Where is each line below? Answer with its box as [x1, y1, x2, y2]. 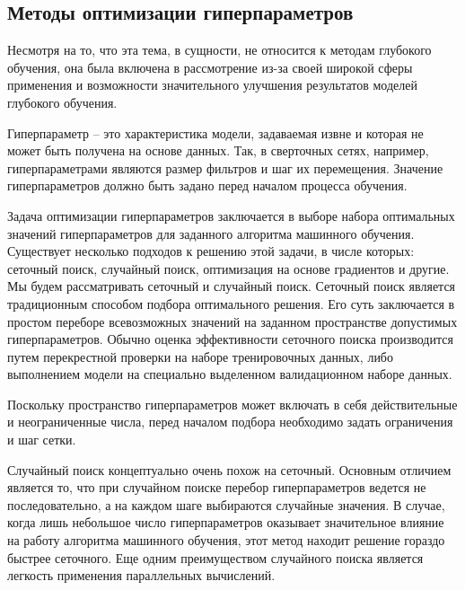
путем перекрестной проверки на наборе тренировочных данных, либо [7, 347, 393, 365]
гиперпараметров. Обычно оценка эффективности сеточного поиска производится [7, 330, 453, 348]
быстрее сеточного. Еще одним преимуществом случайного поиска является [7, 548, 424, 567]
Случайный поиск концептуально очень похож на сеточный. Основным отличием [7, 460, 452, 479]
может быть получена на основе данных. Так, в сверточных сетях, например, [7, 141, 429, 160]
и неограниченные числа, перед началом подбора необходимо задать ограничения [7, 412, 453, 431]
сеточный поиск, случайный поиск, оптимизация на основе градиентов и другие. [7, 259, 450, 277]
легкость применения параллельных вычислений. [7, 566, 276, 585]
